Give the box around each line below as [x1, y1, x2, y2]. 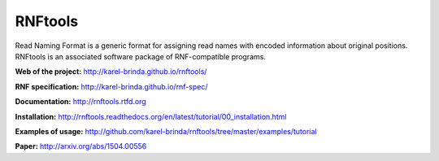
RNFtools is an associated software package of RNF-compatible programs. [15, 51, 266, 61]
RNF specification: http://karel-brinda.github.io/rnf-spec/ [15, 81, 208, 91]
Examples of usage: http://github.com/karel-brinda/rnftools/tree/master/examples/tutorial [15, 126, 317, 136]
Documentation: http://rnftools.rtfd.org [15, 97, 146, 107]
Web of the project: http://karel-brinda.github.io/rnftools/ [15, 67, 207, 76]
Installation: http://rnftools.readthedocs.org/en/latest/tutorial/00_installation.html [15, 111, 287, 121]
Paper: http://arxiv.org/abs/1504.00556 [15, 141, 147, 151]
